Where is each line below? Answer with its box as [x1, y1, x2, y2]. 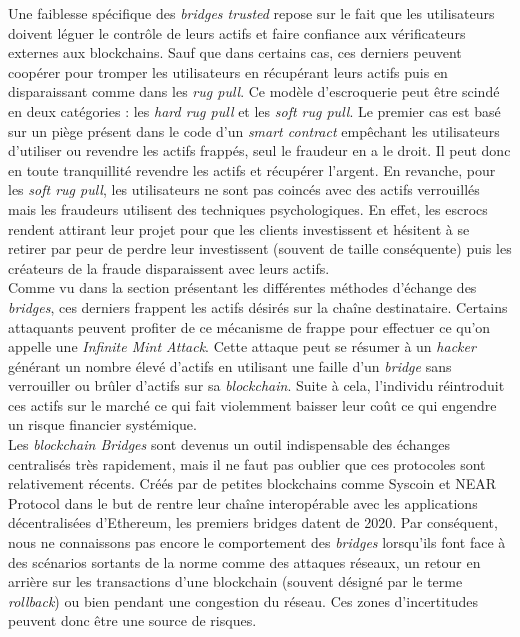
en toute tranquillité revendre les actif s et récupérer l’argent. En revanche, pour [8, 159, 496, 180]
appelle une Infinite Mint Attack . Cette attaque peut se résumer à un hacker [8, 336, 476, 357]
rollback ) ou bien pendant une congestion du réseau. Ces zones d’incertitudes [8, 590, 478, 611]
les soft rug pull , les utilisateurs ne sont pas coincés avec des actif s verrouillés [8, 179, 480, 200]
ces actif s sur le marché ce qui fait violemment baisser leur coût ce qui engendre [8, 394, 497, 415]
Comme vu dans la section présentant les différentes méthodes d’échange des [8, 277, 477, 298]
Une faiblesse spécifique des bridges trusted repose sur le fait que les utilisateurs [8, 3, 495, 23]
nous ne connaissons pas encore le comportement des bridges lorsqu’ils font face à [8, 532, 506, 553]
